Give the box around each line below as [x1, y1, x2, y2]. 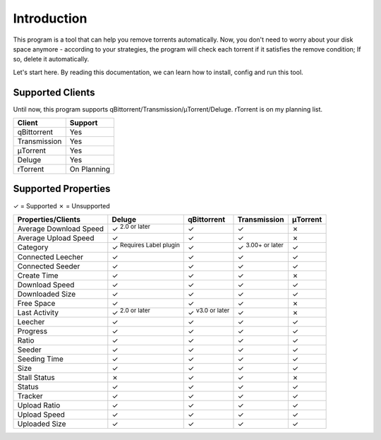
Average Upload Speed [17, 233, 95, 243]
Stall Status [17, 372, 56, 382]
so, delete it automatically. [13, 55, 90, 64]
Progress [17, 326, 48, 335]
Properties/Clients [17, 214, 81, 224]
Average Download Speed [17, 224, 104, 234]
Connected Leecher [17, 251, 84, 261]
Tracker [17, 391, 44, 400]
